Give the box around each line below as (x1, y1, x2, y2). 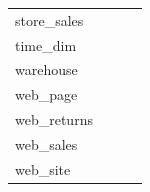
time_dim (15, 34, 77, 55)
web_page (15, 84, 78, 105)
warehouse (15, 59, 78, 80)
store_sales (15, 9, 84, 30)
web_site (15, 158, 71, 179)
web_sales (15, 133, 78, 154)
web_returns (15, 109, 93, 130)
